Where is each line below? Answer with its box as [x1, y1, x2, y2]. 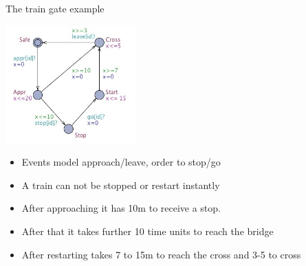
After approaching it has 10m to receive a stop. [21, 201, 221, 215]
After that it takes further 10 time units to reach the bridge [21, 223, 274, 238]
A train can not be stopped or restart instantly [21, 177, 220, 192]
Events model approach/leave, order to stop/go [21, 155, 221, 169]
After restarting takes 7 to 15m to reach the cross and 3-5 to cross [21, 247, 301, 261]
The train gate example [6, 1, 105, 15]
